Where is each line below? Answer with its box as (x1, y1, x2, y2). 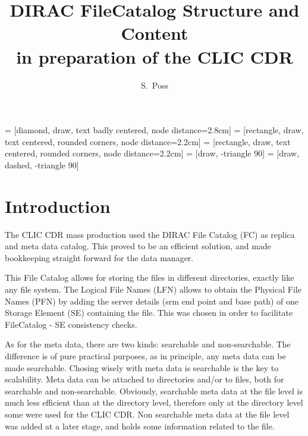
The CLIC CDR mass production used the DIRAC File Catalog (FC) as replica (5, 228, 295, 240)
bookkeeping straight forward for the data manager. (5, 251, 194, 264)
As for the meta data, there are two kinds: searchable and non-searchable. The (5, 338, 291, 350)
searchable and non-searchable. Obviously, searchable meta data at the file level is (5, 384, 303, 397)
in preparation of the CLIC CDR (16, 44, 293, 68)
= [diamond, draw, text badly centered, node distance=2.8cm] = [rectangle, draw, (5, 124, 304, 136)
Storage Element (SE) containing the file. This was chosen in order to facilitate (5, 306, 293, 319)
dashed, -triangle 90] (5, 158, 79, 171)
